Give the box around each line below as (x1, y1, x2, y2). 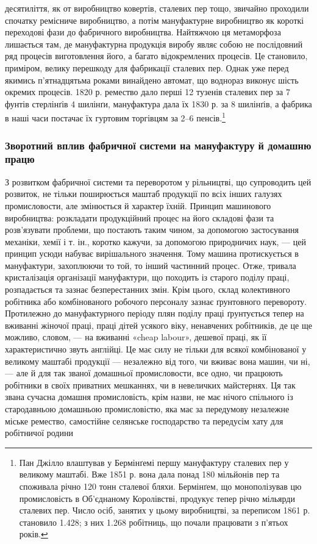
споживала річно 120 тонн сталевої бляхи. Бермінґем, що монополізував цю (19, 479, 302, 492)
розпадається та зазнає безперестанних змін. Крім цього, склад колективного (5, 283, 290, 296)
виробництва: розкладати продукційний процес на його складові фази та (5, 211, 274, 224)
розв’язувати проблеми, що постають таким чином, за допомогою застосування (5, 223, 299, 236)
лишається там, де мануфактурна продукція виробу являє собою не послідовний (5, 37, 303, 50)
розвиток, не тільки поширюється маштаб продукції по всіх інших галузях (5, 187, 282, 200)
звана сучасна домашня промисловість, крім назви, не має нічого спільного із (5, 390, 293, 403)
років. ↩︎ (19, 528, 48, 540)
